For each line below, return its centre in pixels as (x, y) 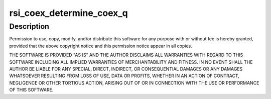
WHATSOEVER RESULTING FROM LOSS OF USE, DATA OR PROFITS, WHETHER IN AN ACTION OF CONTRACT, (124, 76)
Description (29, 26)
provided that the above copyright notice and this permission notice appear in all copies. (101, 46)
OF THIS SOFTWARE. (31, 90)
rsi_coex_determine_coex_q (69, 13)
